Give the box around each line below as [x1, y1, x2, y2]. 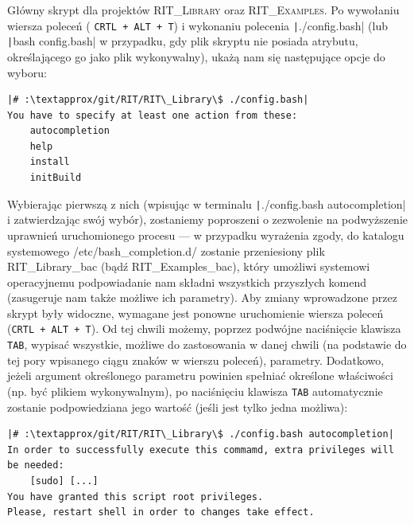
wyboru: [7, 64, 47, 80]
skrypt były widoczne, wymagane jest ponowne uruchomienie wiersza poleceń [7, 304, 384, 321]
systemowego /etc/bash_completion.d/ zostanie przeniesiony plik [7, 242, 325, 259]
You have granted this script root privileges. [7, 491, 264, 502]
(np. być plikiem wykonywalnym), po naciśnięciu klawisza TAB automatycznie [7, 382, 383, 399]
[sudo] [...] [29, 475, 99, 487]
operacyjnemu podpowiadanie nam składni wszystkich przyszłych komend [7, 273, 366, 290]
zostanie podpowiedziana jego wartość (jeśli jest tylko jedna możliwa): [7, 398, 348, 415]
